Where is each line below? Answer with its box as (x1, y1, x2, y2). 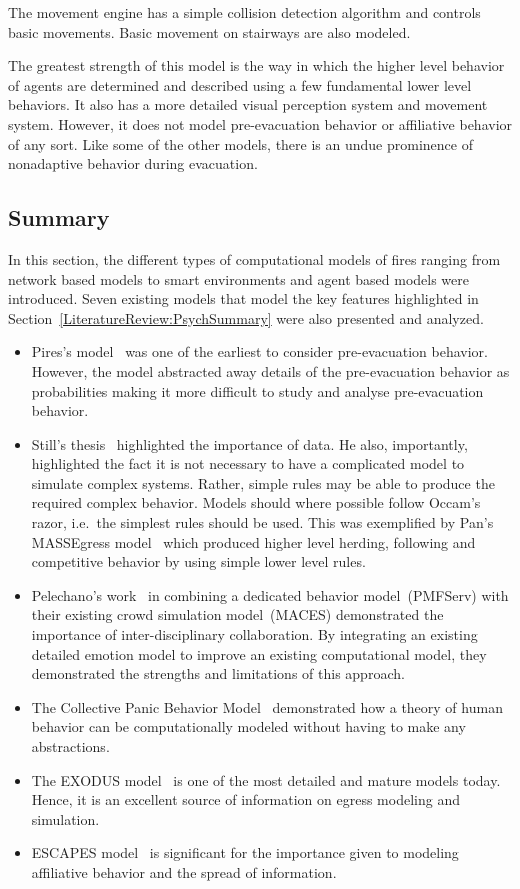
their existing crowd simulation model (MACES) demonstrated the (31, 604, 444, 625)
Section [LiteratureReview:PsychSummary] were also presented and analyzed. (8, 307, 484, 328)
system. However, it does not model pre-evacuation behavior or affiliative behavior (8, 113, 513, 134)
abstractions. (31, 736, 110, 757)
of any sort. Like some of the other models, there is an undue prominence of (8, 133, 473, 154)
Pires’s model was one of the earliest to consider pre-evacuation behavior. (31, 341, 488, 362)
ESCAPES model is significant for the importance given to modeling (31, 842, 459, 863)
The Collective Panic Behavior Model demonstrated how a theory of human (31, 696, 503, 717)
